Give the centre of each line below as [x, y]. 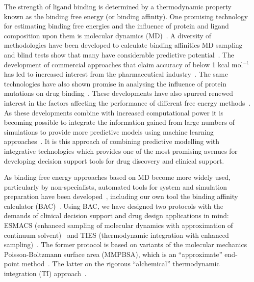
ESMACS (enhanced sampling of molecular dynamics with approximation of [119, 225]
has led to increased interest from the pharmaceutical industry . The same [116, 74]
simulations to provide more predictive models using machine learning [109, 131]
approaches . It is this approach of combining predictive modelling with [112, 141]
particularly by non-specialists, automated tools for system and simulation [115, 186]
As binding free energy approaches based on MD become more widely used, [117, 177]
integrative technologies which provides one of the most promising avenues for [121, 151]
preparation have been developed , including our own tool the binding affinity [121, 196]
